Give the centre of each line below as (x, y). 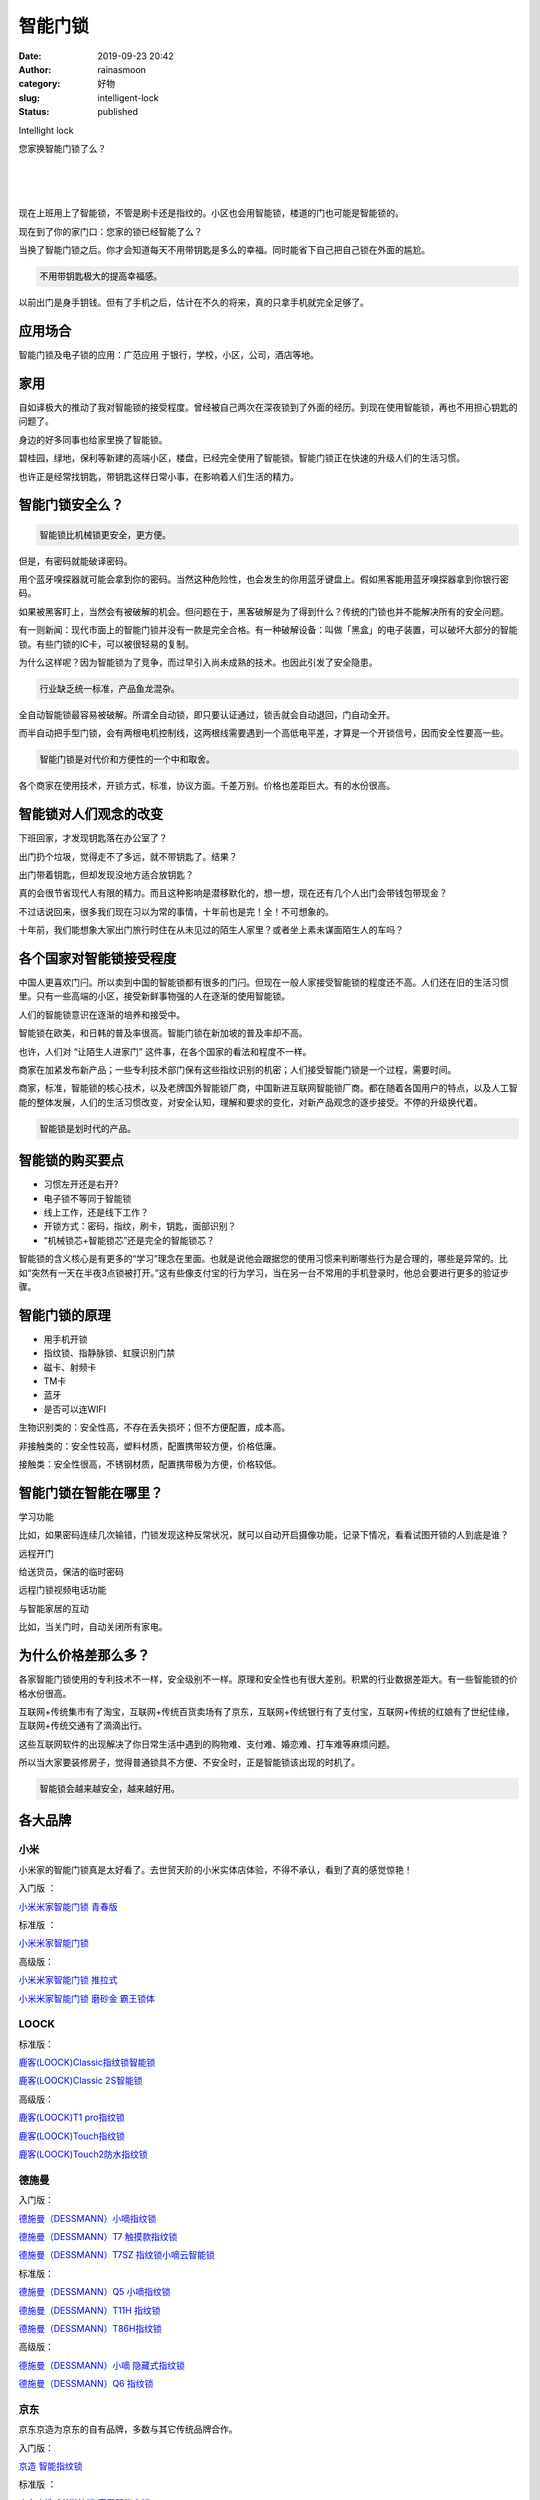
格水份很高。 (45, 1693)
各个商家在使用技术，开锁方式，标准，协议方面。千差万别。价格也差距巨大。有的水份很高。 (206, 786)
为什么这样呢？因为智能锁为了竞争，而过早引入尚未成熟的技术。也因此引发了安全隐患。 (198, 662)
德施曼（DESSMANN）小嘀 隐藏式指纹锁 (101, 2365)
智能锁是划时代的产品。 (88, 1128)
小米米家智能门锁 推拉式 (68, 1980)
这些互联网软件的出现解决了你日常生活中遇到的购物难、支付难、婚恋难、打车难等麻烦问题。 (206, 1744)
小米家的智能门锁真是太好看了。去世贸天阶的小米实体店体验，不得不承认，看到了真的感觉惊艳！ (215, 1869)
